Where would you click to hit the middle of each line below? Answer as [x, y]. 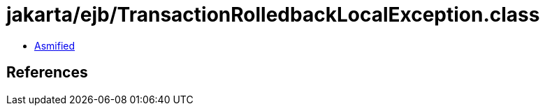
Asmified [55, 45]
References [47, 73]
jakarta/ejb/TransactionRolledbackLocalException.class [273, 15]
